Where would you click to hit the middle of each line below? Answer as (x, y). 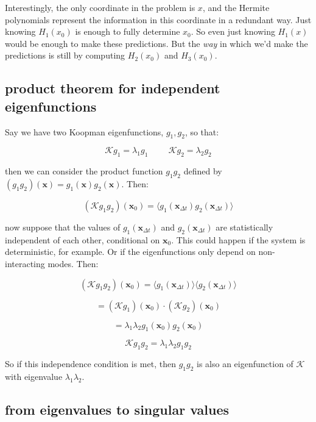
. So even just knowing (233, 31)
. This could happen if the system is (238, 239)
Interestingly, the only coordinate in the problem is (100, 7)
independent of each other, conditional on (83, 239)
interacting (25, 263)
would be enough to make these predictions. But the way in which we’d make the (156, 43)
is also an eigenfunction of (245, 364)
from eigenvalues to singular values (117, 409)
